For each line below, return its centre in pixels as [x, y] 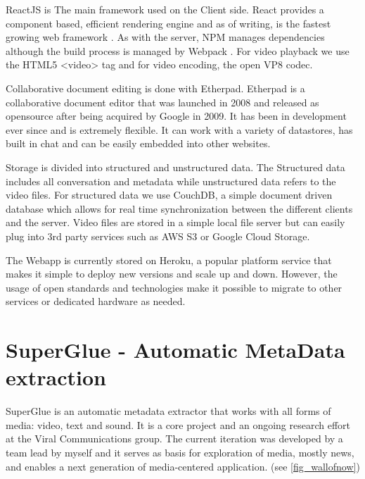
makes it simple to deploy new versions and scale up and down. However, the [172, 274]
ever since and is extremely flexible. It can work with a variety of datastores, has [179, 129]
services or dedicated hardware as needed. [96, 301]
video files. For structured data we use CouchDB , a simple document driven [169, 195]
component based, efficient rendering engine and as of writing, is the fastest [168, 23]
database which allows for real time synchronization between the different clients [179, 208]
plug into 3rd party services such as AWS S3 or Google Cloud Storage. [158, 236]
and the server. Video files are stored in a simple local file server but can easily [175, 222]
